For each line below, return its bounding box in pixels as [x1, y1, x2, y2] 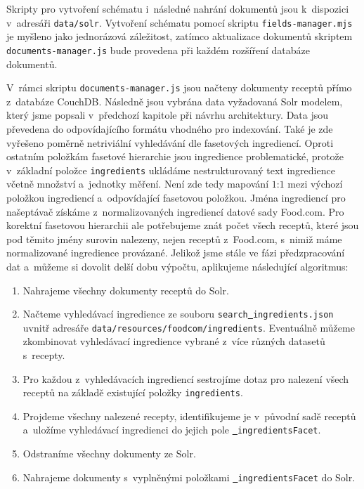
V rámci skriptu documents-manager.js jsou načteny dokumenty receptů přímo [6, 80, 352, 95]
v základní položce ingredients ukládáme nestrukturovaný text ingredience [6, 162, 335, 177]
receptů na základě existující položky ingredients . [22, 385, 243, 400]
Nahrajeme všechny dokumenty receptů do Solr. [22, 282, 229, 297]
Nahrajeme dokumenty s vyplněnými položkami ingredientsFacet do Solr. [22, 469, 356, 484]
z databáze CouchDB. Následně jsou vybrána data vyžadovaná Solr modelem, [6, 93, 343, 108]
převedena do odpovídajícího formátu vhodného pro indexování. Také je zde [6, 121, 333, 136]
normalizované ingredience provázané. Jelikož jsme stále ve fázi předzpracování [6, 245, 345, 260]
